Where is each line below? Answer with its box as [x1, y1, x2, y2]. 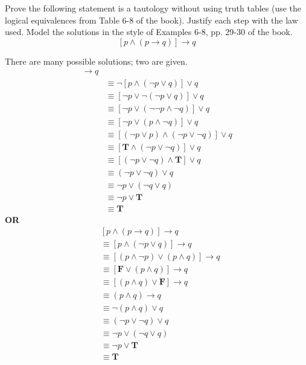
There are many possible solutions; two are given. [5, 54, 188, 67]
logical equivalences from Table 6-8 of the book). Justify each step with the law [5, 13, 298, 26]
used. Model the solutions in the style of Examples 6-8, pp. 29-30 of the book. [5, 25, 293, 38]
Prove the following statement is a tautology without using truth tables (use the [5, 2, 302, 14]
